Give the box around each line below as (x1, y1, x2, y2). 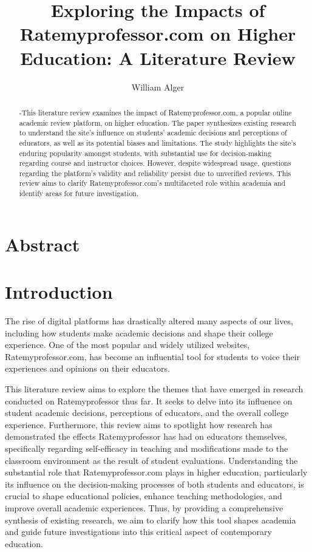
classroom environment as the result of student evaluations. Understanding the (5, 454, 298, 466)
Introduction (5, 279, 113, 304)
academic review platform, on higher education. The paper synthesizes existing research (19, 117, 296, 128)
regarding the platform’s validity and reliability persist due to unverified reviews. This (19, 168, 291, 178)
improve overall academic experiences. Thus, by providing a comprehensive (5, 502, 283, 514)
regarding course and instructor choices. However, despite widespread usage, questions (19, 158, 291, 168)
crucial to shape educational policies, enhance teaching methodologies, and (5, 489, 282, 502)
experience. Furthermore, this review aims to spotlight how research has (5, 418, 273, 431)
